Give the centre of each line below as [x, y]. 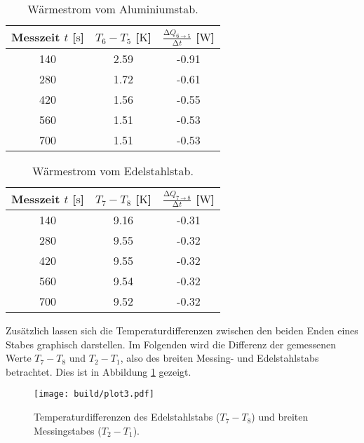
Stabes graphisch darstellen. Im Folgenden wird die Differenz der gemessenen [171, 344]
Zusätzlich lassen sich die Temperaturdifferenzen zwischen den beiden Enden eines [182, 330]
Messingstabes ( [68, 430]
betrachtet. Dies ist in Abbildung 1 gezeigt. [99, 371]
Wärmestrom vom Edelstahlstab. [113, 170]
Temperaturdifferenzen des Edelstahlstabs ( [127, 417]
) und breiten [280, 417]
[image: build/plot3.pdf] [94, 394]
